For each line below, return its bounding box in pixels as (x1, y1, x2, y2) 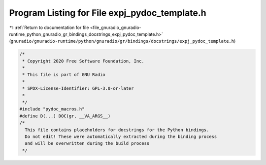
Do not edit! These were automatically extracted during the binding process (25, 134, 217, 139)
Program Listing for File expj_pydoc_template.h (9, 7, 206, 18)
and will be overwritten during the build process (25, 140, 150, 146)
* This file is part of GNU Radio (22, 72, 105, 78)
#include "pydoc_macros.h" (19, 106, 85, 112)
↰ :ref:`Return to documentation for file (9, 25, 89, 30)
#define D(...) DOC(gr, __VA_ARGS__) (19, 113, 111, 119)
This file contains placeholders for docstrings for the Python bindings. (25, 127, 209, 133)
